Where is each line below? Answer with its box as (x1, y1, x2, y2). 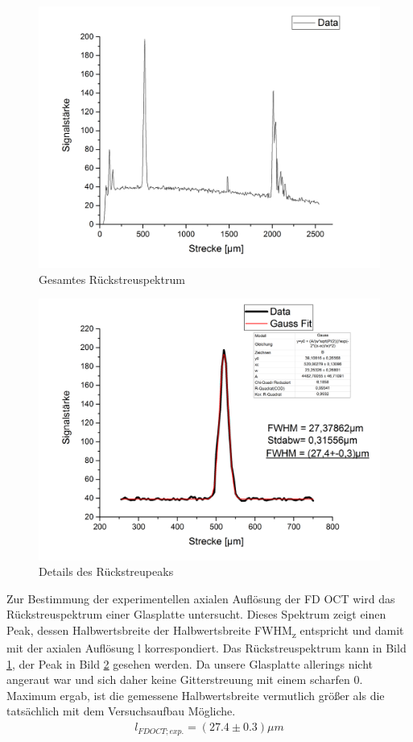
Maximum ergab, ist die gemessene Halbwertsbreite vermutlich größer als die (6, 686, 385, 703)
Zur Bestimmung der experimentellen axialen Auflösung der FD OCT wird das (6, 590, 395, 607)
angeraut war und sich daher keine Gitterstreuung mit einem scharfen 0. (6, 671, 363, 688)
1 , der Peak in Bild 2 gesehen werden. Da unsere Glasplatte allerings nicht (6, 655, 373, 672)
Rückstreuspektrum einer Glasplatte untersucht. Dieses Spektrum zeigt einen (6, 606, 386, 623)
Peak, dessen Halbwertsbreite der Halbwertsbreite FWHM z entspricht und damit (6, 621, 404, 640)
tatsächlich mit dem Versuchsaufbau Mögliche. (6, 702, 236, 719)
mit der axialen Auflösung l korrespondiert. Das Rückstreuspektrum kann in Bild (6, 640, 407, 657)
